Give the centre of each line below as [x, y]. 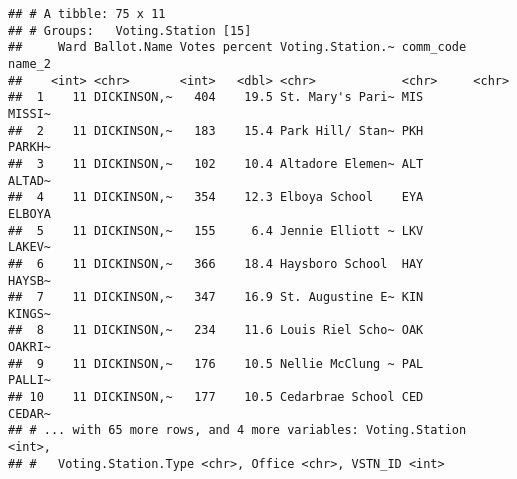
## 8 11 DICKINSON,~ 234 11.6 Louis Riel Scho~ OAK [216, 330]
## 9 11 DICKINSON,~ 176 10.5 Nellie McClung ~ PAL [216, 363]
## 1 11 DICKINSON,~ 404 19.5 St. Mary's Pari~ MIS [216, 97]
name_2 [29, 63]
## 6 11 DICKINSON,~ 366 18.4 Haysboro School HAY [216, 263]
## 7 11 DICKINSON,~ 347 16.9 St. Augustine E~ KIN [216, 297]
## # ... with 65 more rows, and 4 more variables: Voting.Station [237, 430]
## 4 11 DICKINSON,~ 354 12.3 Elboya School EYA [216, 197]
